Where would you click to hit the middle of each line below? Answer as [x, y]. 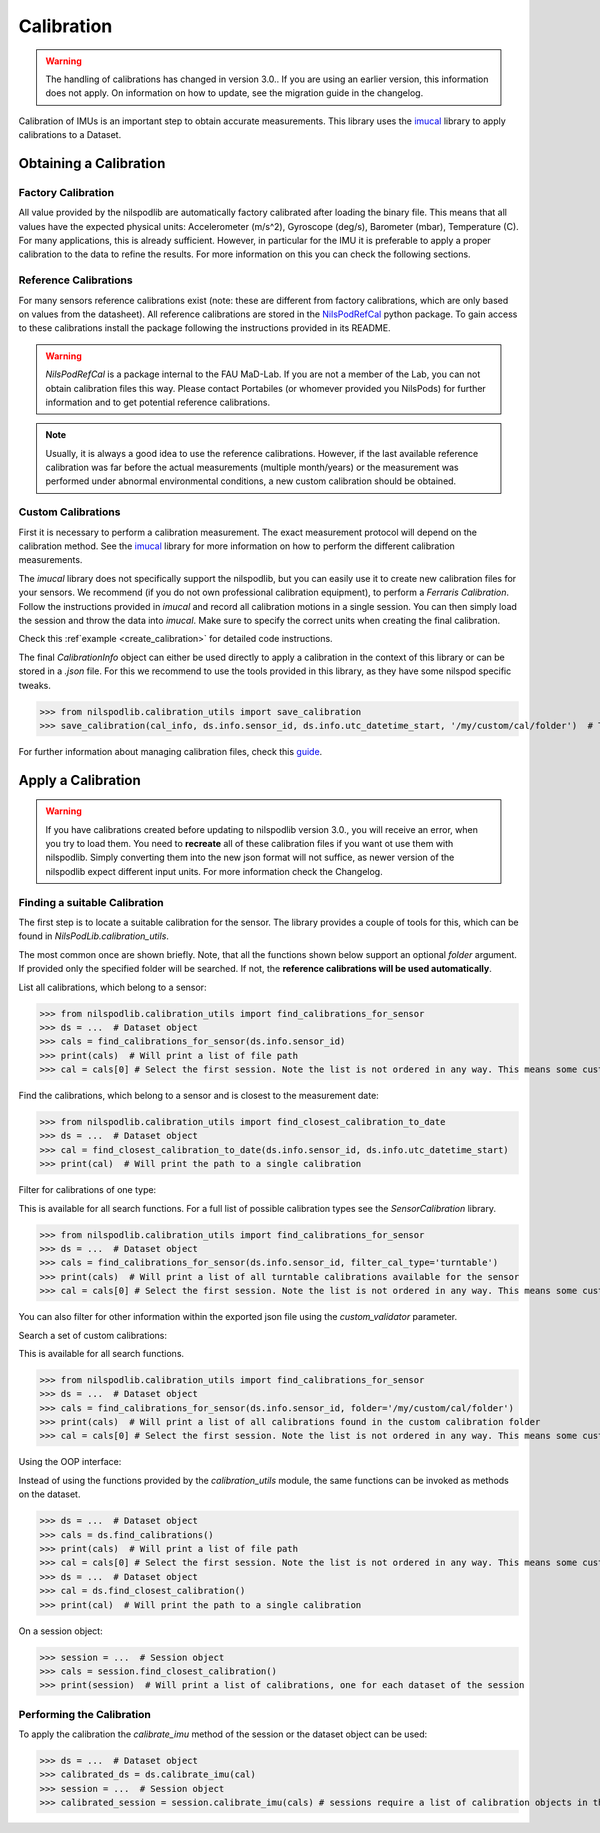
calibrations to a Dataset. [70, 135]
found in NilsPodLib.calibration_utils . [94, 936]
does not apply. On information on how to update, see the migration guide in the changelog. [234, 93]
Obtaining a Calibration [92, 163]
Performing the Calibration [85, 1714]
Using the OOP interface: [70, 1462]
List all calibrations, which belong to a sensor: [112, 987]
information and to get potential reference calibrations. [157, 402]
